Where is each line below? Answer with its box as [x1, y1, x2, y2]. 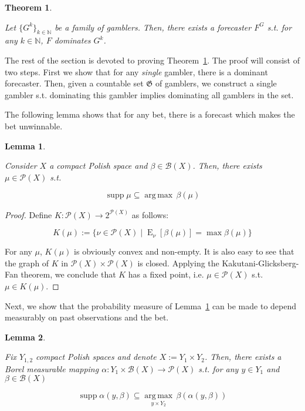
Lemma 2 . [5, 330, 46, 343]
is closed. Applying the [137, 256, 219, 269]
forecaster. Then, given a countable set [5, 77, 144, 89]
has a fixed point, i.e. [128, 268, 204, 280]
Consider [5, 159, 37, 172]
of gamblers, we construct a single [155, 77, 277, 89]
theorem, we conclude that [21, 268, 116, 280]
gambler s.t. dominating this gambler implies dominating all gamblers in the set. [5, 88, 294, 101]
